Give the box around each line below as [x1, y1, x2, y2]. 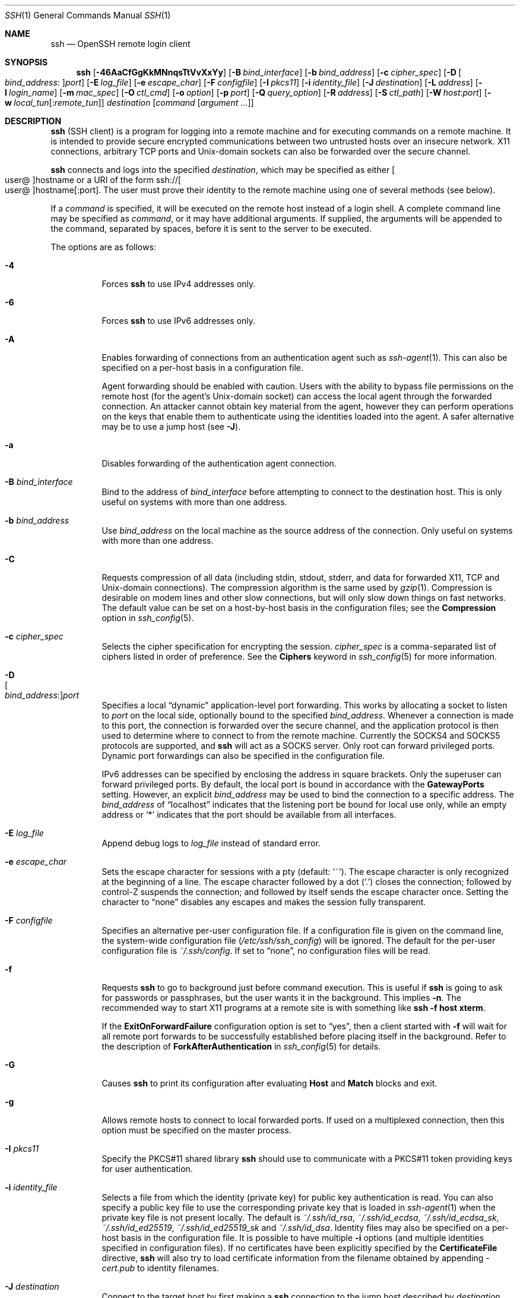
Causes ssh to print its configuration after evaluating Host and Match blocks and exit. [102, 1078, 437, 1088]
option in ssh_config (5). [102, 613, 194, 623]
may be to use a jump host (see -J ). [102, 421, 241, 431]
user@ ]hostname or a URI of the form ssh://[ [5, 175, 181, 185]
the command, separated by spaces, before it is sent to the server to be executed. [50, 223, 372, 234]
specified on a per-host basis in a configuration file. [102, 363, 304, 373]
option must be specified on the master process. [102, 1125, 291, 1135]
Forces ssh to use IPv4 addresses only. [102, 279, 256, 289]
